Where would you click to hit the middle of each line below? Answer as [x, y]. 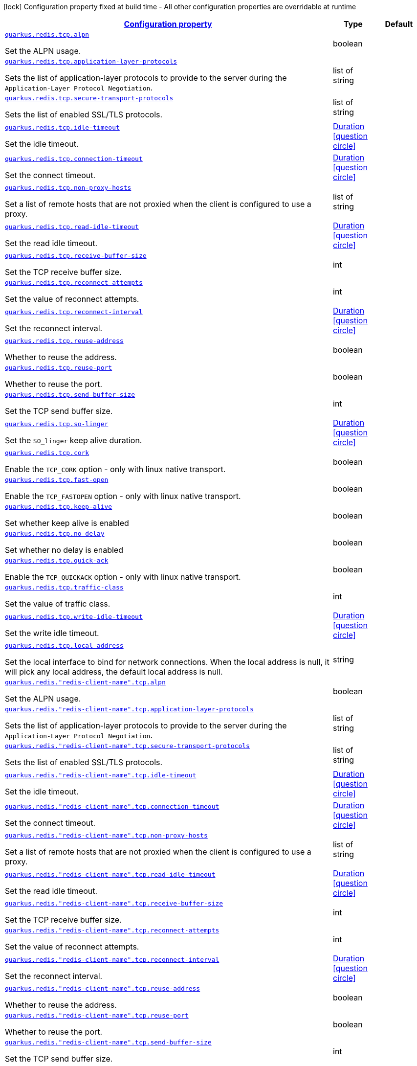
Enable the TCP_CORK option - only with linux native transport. [115, 469]
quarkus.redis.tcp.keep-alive [59, 507]
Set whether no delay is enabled [64, 550]
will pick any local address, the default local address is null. [114, 672]
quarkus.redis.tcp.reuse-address [64, 341]
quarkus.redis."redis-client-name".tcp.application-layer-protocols [129, 709]
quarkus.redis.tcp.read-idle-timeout [72, 227]
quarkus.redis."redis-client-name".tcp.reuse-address [103, 988]
